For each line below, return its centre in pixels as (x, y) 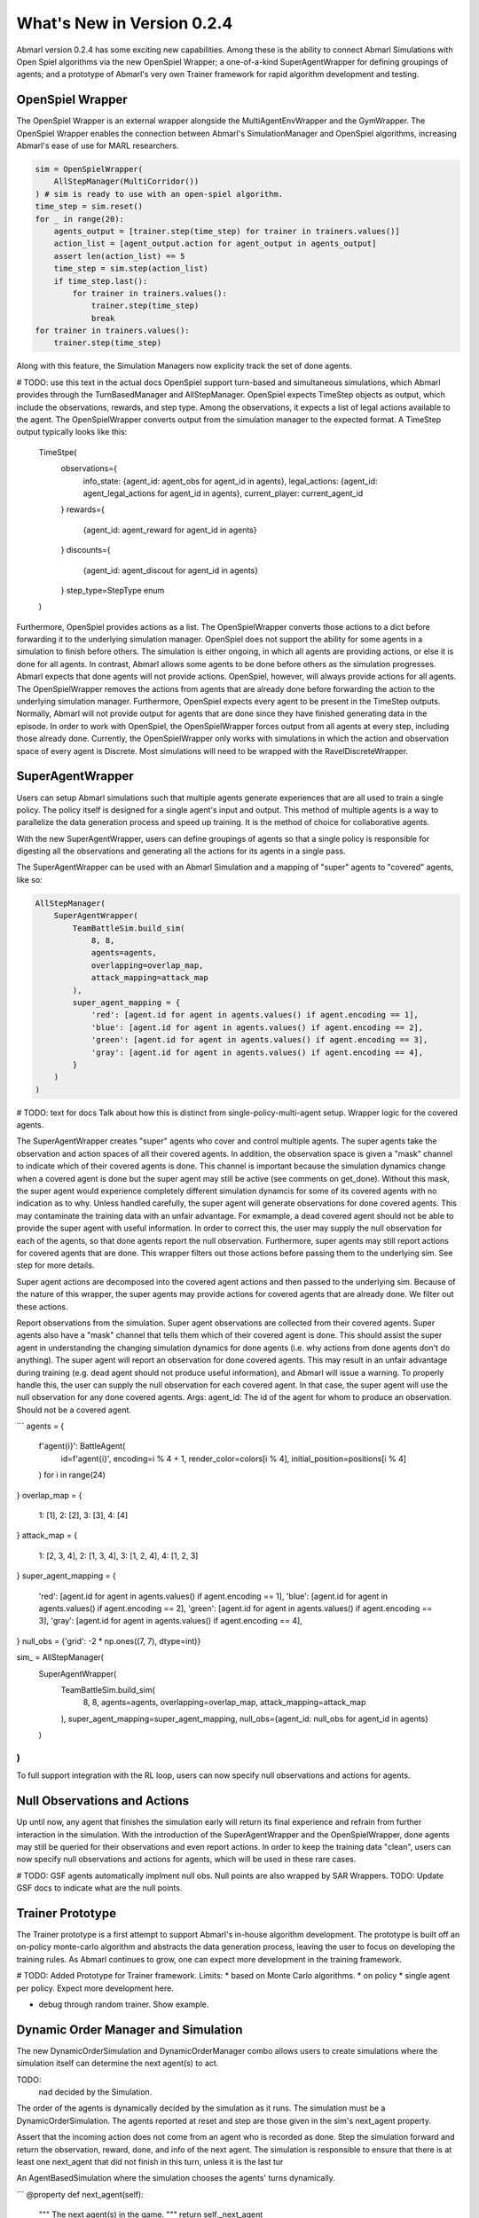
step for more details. (55, 1265)
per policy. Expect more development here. (95, 1988)
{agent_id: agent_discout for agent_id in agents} (171, 570)
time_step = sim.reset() (89, 207)
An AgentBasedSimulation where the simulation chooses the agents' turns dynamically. (176, 2178)
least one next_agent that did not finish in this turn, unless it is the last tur (150, 2161)
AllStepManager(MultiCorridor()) (126, 181)
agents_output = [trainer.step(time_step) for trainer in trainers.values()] (227, 231)
